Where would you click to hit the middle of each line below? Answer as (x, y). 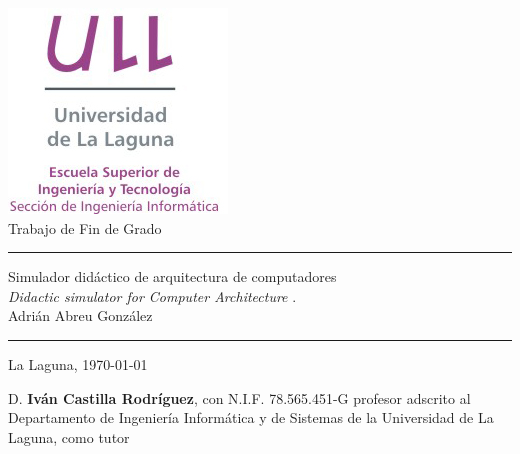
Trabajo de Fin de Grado (85, 227)
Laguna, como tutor (69, 436)
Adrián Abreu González (80, 315)
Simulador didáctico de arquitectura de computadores (172, 276)
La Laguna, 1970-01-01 (78, 363)
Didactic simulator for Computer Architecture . (152, 295)
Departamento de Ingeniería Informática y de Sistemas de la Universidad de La (251, 417)
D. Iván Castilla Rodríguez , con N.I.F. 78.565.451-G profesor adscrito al (239, 397)
